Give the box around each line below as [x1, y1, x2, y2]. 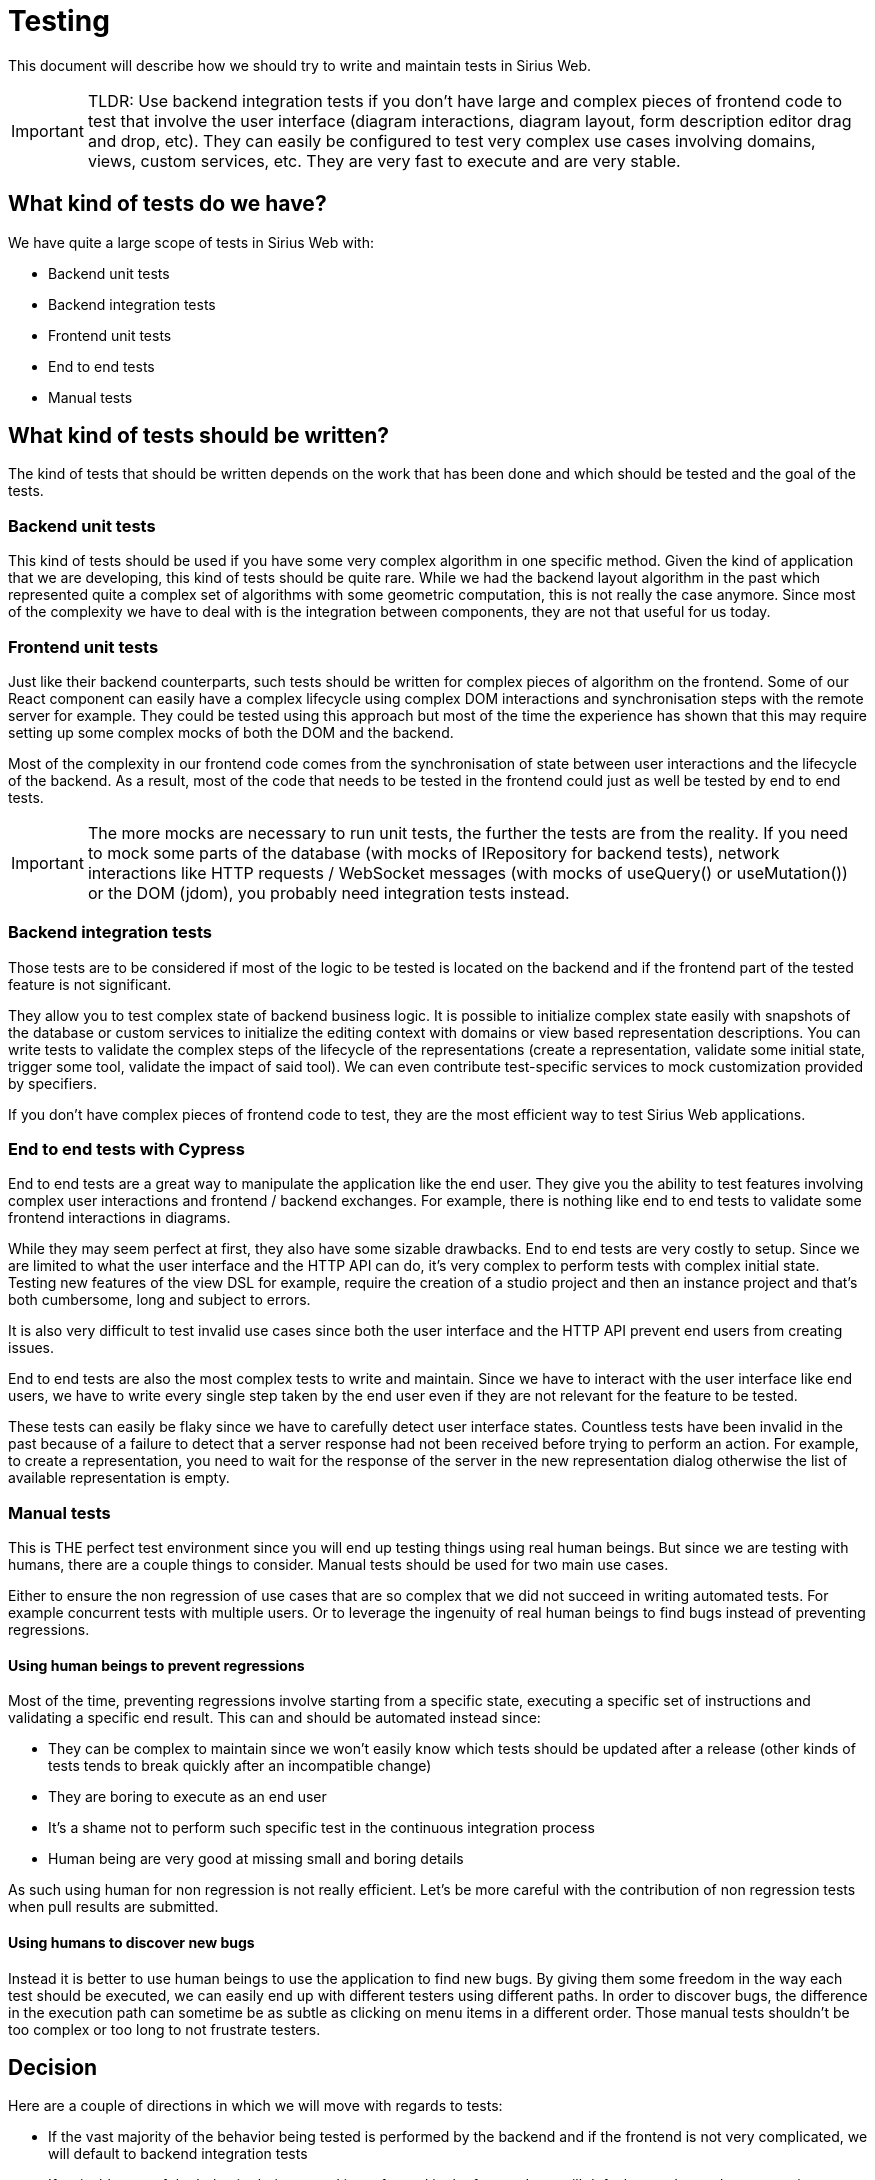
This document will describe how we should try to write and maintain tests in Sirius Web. [8, 56, 591, 74]
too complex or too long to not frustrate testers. [8, 2020, 321, 2038]
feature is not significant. [8, 975, 172, 993]
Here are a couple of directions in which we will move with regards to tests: [8, 2097, 503, 2115]
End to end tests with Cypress [8, 1139, 245, 1160]
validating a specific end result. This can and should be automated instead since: [8, 1709, 541, 1727]
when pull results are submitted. [8, 1898, 219, 1916]
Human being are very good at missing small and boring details [48, 1850, 464, 1868]
